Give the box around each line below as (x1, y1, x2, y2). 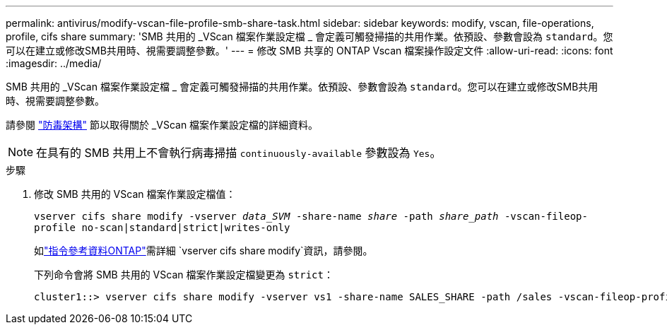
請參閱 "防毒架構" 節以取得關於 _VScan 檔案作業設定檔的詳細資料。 (6, 119, 319, 131)
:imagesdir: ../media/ (6, 57, 102, 69)
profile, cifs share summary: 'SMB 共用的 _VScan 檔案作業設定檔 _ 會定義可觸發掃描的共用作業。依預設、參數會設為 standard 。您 (6, 30, 613, 42)
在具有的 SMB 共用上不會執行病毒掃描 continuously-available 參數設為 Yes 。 (36, 146, 442, 160)
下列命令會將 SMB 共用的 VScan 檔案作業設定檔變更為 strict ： (34, 269, 333, 281)
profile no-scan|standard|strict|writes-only (34, 222, 290, 233)
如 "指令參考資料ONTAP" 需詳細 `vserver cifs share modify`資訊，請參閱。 (34, 244, 373, 257)
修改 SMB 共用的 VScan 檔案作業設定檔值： (34, 188, 236, 200)
